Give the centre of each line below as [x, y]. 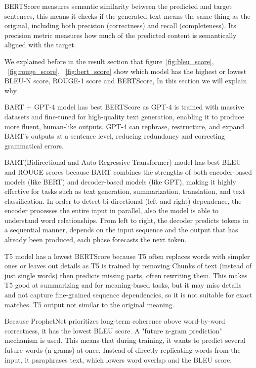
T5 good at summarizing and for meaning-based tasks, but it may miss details [123, 285]
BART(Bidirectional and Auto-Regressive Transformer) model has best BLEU [123, 162]
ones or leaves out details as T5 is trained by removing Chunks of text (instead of [128, 266]
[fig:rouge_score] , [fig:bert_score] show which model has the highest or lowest [127, 71]
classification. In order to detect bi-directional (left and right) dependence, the [123, 201]
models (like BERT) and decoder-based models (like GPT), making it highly [120, 181]
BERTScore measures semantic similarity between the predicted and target [118, 6]
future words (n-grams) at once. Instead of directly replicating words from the [123, 350]
